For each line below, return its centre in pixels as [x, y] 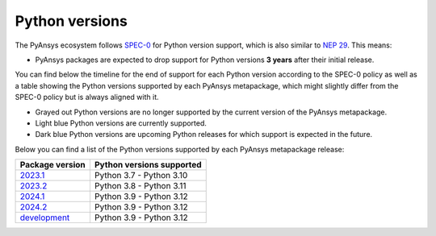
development [45, 217]
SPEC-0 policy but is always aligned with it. [87, 97]
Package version [53, 165]
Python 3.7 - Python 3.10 [141, 176]
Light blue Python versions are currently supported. [121, 123]
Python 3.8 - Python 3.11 [140, 186]
